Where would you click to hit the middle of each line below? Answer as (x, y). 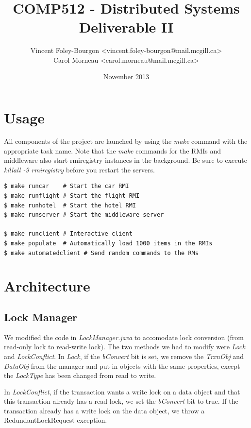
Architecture (47, 286)
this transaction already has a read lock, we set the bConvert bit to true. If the (121, 401)
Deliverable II (126, 27)
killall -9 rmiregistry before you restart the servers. (79, 169)
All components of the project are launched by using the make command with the (126, 141)
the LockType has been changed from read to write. (80, 375)
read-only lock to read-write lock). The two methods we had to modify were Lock (125, 347)
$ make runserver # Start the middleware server (84, 215)
